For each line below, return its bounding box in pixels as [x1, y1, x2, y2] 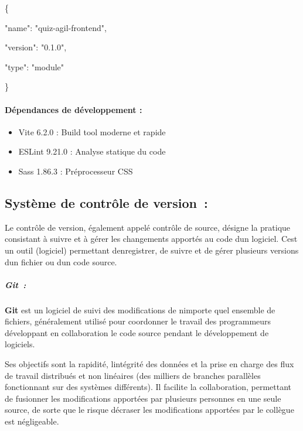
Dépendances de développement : [5, 103, 142, 115]
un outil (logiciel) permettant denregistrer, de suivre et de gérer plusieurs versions [5, 244, 299, 256]
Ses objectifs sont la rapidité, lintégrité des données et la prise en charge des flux [5, 358, 294, 370]
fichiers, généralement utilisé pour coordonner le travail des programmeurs [5, 315, 271, 327]
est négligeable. [5, 415, 59, 427]
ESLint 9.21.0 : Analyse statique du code [18, 145, 166, 158]
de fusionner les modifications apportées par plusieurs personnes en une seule [5, 392, 281, 404]
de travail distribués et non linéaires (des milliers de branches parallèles [5, 369, 261, 381]
